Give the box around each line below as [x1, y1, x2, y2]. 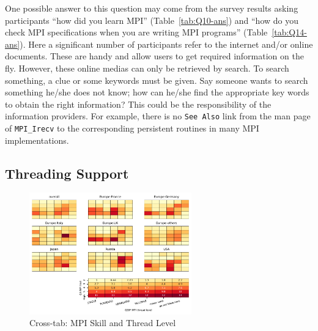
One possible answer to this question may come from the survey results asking [5, 2, 298, 14]
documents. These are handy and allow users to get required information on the [5, 50, 304, 62]
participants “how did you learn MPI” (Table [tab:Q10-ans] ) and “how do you [5, 13, 298, 26]
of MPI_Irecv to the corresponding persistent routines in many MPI [5, 122, 259, 134]
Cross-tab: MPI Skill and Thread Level [29, 316, 176, 329]
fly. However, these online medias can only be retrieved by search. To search [5, 61, 289, 74]
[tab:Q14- [272, 26, 307, 39]
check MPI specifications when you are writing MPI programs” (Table [5, 26, 268, 39]
